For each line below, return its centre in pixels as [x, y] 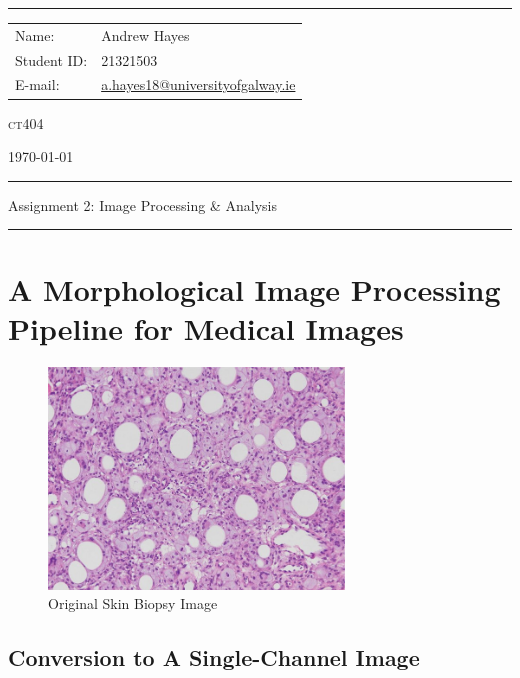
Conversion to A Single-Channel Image [214, 657]
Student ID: [51, 59]
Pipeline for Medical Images [206, 327]
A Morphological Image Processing [254, 288]
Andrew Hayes [145, 34]
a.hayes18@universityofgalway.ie [198, 84]
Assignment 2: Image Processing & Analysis [142, 204]
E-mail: [37, 84]
